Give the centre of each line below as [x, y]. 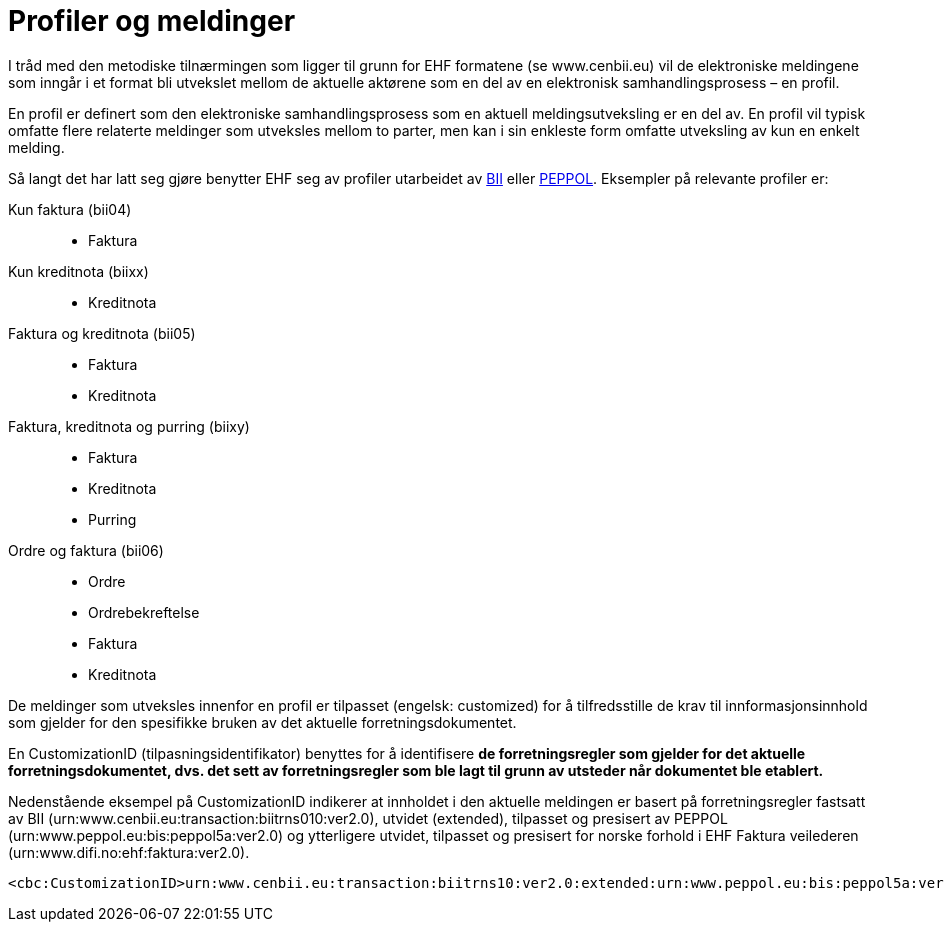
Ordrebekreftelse [144, 612]
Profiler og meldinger [152, 21]
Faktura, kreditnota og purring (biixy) [129, 426]
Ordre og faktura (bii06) [86, 550]
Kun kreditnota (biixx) [78, 271]
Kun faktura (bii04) [70, 209]
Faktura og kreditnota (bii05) [102, 333]
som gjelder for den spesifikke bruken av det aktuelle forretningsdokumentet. [262, 722]
